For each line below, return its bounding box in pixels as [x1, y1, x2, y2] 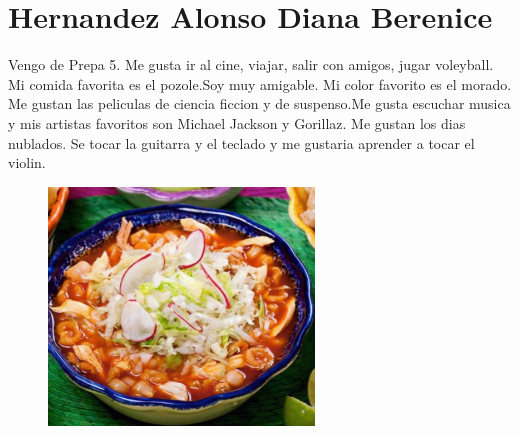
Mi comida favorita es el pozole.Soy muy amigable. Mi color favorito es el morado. [8, 73, 512, 94]
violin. [8, 152, 46, 173]
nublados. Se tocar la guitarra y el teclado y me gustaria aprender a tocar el [8, 132, 475, 153]
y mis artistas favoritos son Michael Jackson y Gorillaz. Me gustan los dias [8, 112, 466, 133]
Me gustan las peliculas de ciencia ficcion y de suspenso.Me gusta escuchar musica [8, 93, 511, 114]
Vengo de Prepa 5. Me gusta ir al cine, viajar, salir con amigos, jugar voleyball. [8, 54, 494, 75]
